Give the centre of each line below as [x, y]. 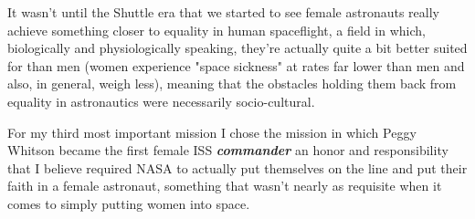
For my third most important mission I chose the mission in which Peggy [212, 132]
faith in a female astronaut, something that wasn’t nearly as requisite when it [225, 186]
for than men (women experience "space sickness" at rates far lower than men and [236, 65]
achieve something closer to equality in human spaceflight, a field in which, [216, 30]
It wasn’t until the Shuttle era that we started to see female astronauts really [224, 12]
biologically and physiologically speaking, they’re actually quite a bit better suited [237, 48]
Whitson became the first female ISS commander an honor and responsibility [228, 150]
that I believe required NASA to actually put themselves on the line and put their [237, 167]
